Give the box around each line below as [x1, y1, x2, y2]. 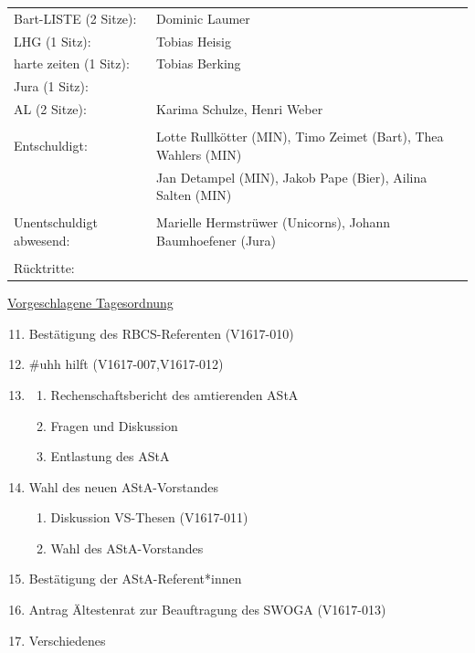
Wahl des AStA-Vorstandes [50, 538, 204, 557]
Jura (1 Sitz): [14, 77, 89, 96]
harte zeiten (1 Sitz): [14, 54, 130, 73]
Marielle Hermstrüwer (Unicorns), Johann [156, 213, 391, 232]
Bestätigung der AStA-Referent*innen [28, 569, 242, 588]
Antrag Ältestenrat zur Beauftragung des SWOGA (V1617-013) [28, 600, 386, 619]
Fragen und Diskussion [50, 416, 178, 435]
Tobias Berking [156, 54, 241, 73]
